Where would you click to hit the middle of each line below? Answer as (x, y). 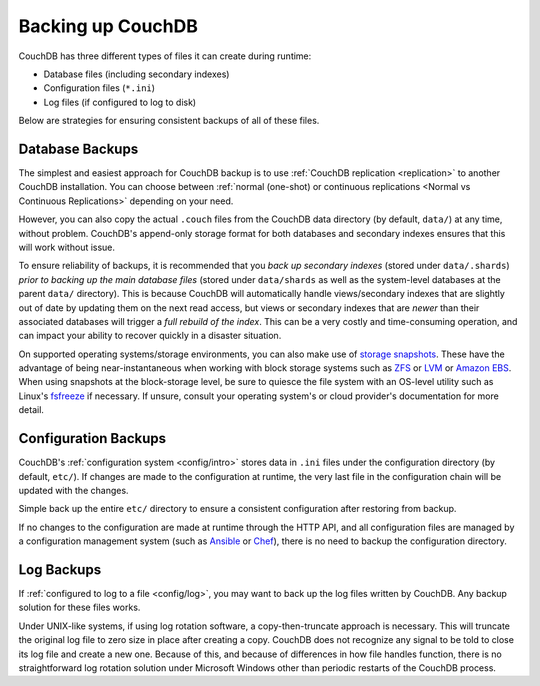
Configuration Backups (92, 438)
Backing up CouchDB (108, 26)
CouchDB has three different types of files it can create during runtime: (165, 56)
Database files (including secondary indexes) (136, 74)
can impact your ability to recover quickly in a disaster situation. (150, 336)
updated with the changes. (73, 490)
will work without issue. (66, 247)
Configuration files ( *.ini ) (99, 88)
